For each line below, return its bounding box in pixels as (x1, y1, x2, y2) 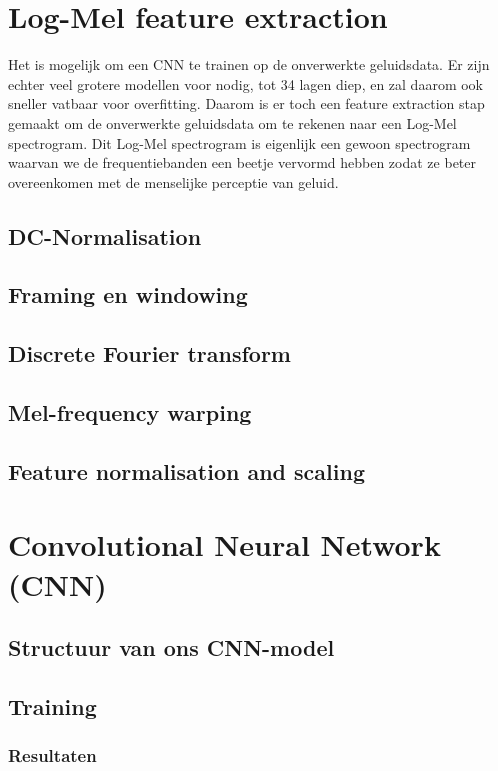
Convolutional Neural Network (8, 524, 441, 565)
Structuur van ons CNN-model (8, 632, 335, 663)
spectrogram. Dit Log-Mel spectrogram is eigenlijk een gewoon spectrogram (8, 132, 471, 153)
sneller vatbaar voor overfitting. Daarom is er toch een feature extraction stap (8, 93, 485, 114)
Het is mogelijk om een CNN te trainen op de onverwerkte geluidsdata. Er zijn (8, 54, 490, 75)
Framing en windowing (8, 279, 248, 310)
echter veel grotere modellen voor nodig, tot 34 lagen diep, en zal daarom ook (8, 73, 484, 94)
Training (8, 690, 97, 721)
